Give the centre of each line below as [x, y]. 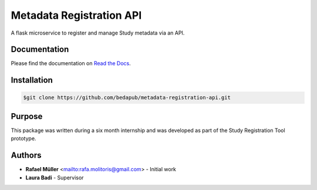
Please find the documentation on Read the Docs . [71, 63]
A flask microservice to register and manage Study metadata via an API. [98, 33]
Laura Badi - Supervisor [55, 177]
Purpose [27, 116]
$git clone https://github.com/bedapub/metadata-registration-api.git [127, 98]
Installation [32, 80]
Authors [26, 155]
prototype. [23, 138]
